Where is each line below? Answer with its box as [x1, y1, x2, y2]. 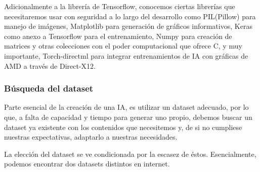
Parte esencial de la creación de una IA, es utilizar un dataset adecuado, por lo [4, 102, 249, 112]
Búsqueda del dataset [4, 82, 94, 95]
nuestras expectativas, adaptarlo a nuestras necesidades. [4, 132, 178, 142]
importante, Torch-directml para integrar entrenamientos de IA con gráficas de [4, 50, 248, 61]
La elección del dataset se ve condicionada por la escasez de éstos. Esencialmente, [4, 148, 256, 159]
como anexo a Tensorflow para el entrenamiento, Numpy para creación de [4, 30, 232, 41]
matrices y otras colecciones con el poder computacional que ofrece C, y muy [4, 40, 242, 51]
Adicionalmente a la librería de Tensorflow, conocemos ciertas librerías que [4, 1, 235, 11]
